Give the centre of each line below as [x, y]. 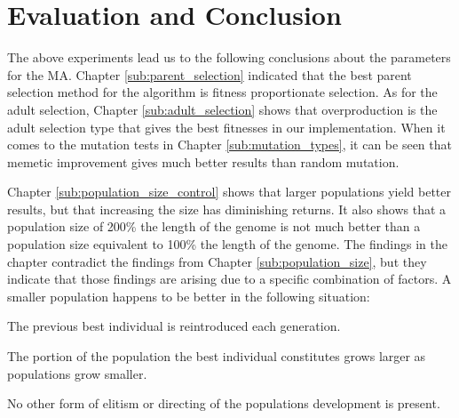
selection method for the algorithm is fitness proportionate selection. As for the [222, 92]
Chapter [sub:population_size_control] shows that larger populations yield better [229, 192]
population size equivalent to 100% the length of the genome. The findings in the [227, 244]
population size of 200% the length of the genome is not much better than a [214, 226]
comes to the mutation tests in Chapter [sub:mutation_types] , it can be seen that [229, 145]
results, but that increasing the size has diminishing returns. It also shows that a [227, 209]
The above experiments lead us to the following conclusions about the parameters [229, 57]
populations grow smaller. [77, 373]
